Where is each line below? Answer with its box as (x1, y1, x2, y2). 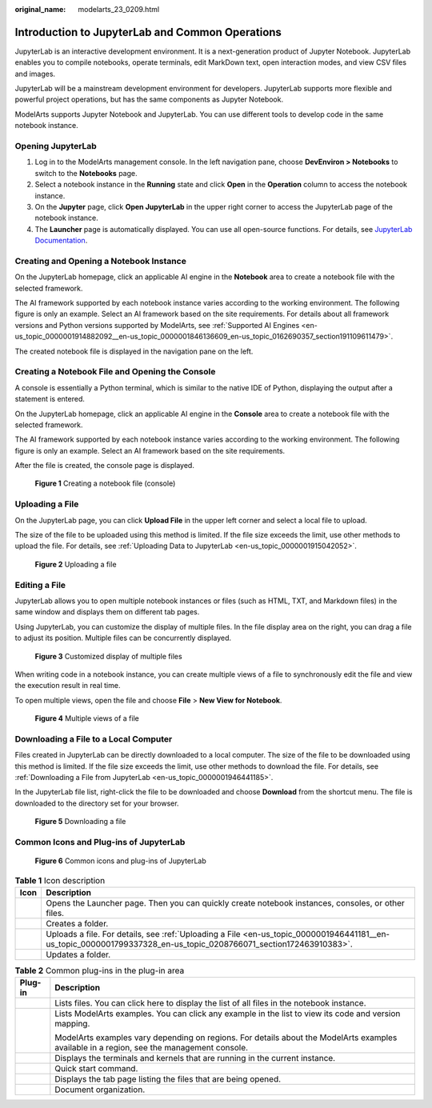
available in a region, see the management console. (54, 1042, 248, 1054)
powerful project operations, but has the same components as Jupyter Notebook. (14, 94, 284, 104)
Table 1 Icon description (14, 874, 106, 886)
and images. (14, 69, 56, 78)
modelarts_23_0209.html (78, 5, 160, 14)
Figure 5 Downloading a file (34, 817, 126, 826)
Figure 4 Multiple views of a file (34, 714, 139, 723)
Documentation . (34, 236, 88, 246)
